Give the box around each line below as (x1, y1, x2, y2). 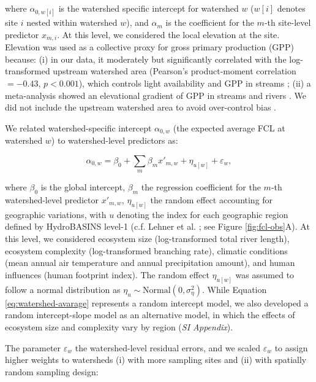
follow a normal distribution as (5, 283, 121, 295)
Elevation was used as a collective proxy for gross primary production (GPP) (5, 41, 294, 53)
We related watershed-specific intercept (5, 121, 152, 134)
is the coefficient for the (165, 16, 254, 29)
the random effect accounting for (150, 193, 273, 206)
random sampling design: (5, 365, 99, 378)
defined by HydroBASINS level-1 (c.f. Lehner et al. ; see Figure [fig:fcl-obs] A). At (5, 220, 310, 233)
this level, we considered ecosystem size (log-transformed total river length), (5, 232, 290, 245)
